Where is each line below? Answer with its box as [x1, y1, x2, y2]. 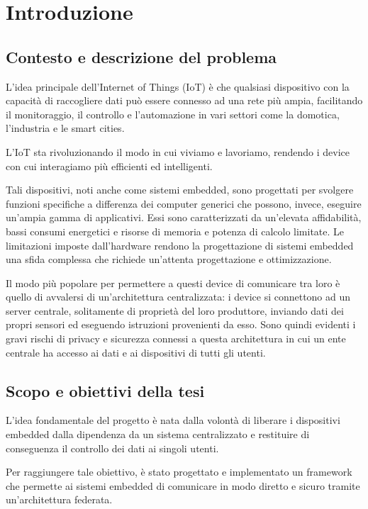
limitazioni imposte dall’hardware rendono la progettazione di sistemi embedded [6, 237, 354, 252]
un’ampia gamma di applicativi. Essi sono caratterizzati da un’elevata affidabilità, [6, 210, 362, 225]
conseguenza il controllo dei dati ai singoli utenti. [6, 440, 219, 455]
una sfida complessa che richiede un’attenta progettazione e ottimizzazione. [6, 252, 332, 267]
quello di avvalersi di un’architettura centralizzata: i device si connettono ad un [6, 289, 351, 304]
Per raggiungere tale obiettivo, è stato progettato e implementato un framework [6, 464, 352, 479]
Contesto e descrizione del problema [6, 45, 277, 67]
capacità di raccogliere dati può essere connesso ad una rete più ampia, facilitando [6, 93, 363, 108]
